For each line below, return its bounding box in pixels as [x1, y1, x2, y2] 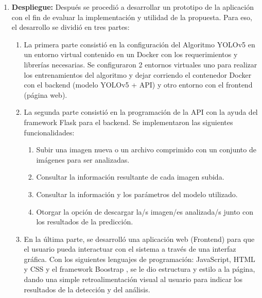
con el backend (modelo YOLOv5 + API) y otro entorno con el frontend [24, 79, 253, 90]
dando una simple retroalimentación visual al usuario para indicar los [24, 274, 243, 285]
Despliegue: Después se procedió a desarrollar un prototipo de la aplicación [11, 2, 254, 12]
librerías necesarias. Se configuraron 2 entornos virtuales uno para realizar [24, 59, 257, 69]
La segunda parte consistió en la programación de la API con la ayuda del [24, 107, 258, 117]
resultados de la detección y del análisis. [24, 284, 150, 294]
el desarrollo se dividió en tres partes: [11, 22, 130, 32]
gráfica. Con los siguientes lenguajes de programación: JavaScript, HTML [24, 253, 255, 264]
